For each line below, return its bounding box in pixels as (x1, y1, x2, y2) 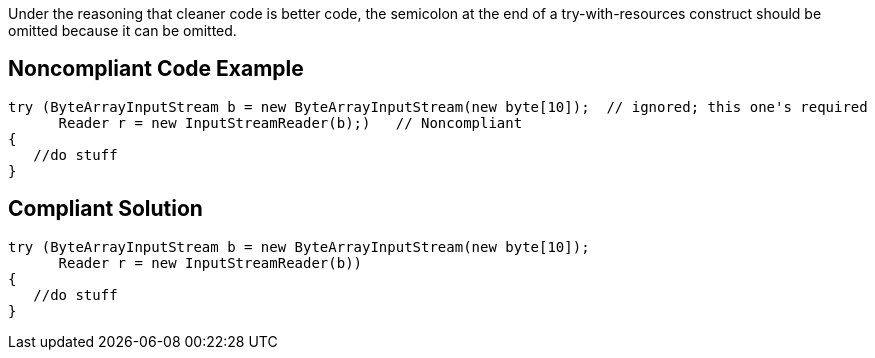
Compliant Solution (8, 196, 203, 222)
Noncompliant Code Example (8, 56, 304, 82)
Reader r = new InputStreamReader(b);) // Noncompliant (58, 114, 523, 131)
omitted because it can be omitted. (8, 22, 237, 39)
